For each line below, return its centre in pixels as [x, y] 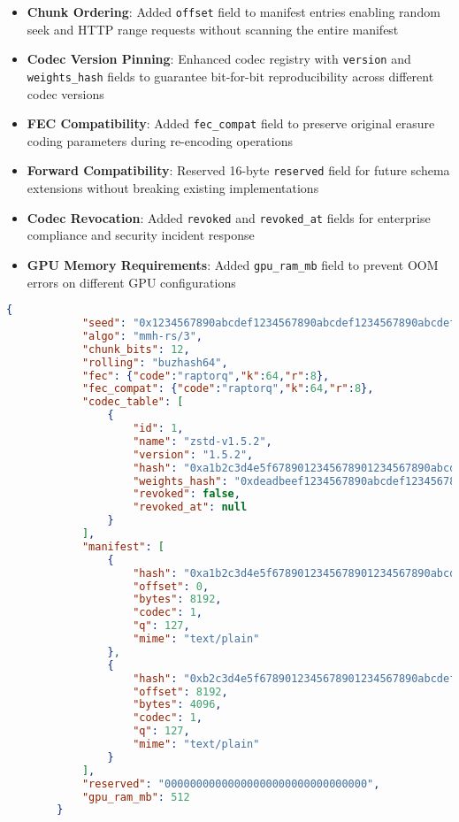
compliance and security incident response [141, 235]
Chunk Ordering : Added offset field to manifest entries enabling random [233, 12]
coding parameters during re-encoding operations [160, 140]
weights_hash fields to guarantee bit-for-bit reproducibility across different [230, 76]
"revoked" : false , [187, 494]
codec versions [65, 93]
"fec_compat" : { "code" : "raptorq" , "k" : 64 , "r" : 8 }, [228, 389]
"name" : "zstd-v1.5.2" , [203, 441]
